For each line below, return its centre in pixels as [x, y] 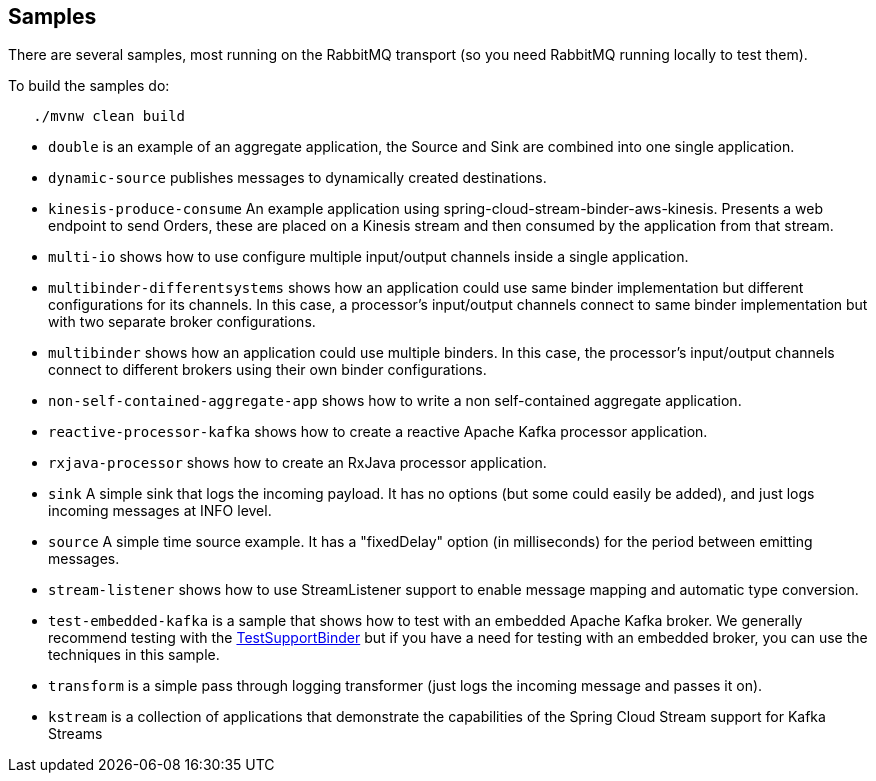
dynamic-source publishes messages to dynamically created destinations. [297, 178]
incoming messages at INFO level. [160, 511]
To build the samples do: [89, 86]
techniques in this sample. [134, 655]
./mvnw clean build [109, 116]
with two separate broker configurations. [182, 322]
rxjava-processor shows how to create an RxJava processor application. [297, 463]
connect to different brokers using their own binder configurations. [267, 370]
